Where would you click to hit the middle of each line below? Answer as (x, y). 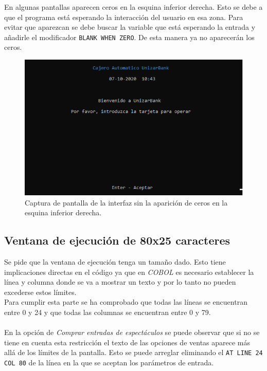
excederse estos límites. (40, 292)
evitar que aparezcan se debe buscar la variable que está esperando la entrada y (130, 27)
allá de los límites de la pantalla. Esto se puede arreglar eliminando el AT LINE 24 (133, 352)
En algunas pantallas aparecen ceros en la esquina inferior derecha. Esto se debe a (133, 7)
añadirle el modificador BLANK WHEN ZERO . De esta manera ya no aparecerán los (129, 37)
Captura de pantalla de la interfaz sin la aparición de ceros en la (126, 202)
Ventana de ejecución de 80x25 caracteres (117, 240)
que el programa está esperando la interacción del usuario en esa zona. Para (124, 17)
